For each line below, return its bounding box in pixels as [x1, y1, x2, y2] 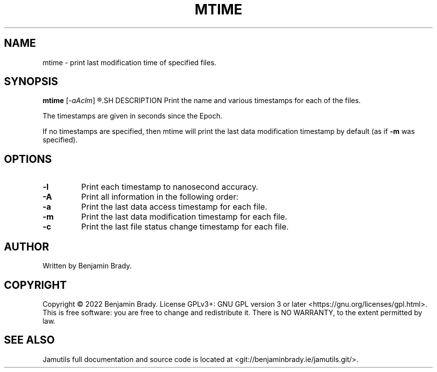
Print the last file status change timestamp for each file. [81, 222, 289, 232]
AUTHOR [4, 240, 49, 253]
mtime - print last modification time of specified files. [42, 58, 217, 67]
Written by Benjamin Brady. [42, 261, 132, 270]
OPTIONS [4, 152, 52, 165]
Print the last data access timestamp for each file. [81, 202, 267, 212]
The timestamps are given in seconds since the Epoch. [42, 112, 222, 121]
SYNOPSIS [4, 75, 58, 88]
